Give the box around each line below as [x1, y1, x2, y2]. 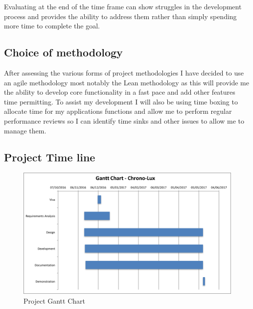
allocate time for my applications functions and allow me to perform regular [4, 106, 232, 116]
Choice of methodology [4, 45, 123, 60]
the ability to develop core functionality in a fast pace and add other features [4, 87, 235, 97]
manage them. [4, 125, 46, 135]
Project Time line [4, 149, 95, 164]
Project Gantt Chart [23, 295, 85, 306]
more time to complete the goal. [4, 21, 100, 31]
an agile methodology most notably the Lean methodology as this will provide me [4, 77, 249, 87]
